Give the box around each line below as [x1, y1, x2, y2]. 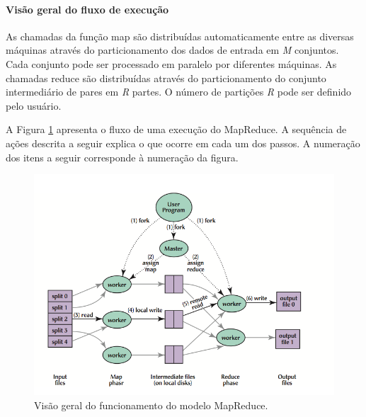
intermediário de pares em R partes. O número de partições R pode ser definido [6, 84, 352, 99]
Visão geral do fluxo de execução [6, 1, 169, 16]
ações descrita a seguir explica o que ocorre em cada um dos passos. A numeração [6, 135, 360, 150]
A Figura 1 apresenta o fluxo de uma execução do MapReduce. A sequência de [6, 122, 347, 137]
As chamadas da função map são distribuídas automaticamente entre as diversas [6, 28, 354, 43]
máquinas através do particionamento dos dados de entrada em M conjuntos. [6, 42, 339, 57]
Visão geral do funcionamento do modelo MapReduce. [34, 397, 268, 412]
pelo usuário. [6, 98, 62, 113]
